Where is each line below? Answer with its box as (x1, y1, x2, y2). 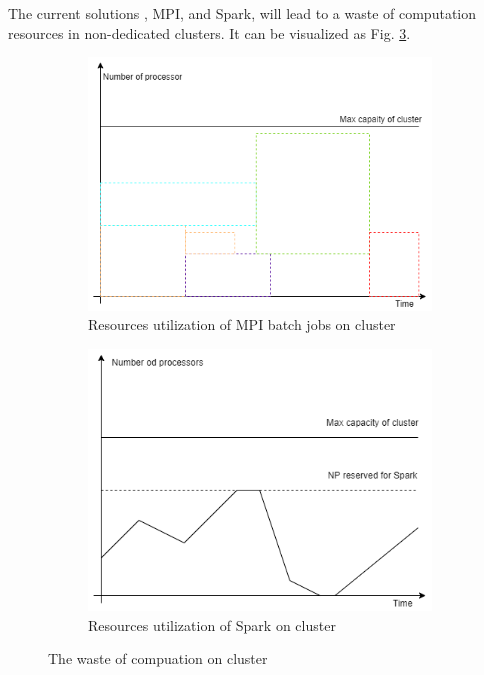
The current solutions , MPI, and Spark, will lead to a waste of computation (8, 3, 477, 23)
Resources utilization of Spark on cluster (88, 614, 336, 635)
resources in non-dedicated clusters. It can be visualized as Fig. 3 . (8, 22, 411, 43)
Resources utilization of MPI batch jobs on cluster (88, 314, 396, 335)
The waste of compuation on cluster (48, 648, 268, 669)
